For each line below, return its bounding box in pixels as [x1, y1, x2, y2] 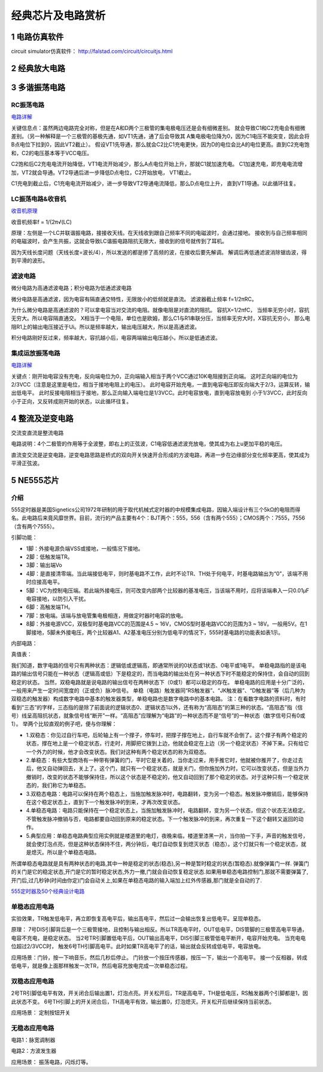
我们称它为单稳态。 [41, 782, 89, 789]
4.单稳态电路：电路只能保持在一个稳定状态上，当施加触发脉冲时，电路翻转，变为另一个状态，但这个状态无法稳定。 [26, 807, 309, 814]
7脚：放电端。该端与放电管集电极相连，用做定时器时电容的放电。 [26, 612, 187, 619]
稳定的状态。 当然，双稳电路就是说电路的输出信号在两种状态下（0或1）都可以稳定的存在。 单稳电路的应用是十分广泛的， [11, 678, 308, 686]
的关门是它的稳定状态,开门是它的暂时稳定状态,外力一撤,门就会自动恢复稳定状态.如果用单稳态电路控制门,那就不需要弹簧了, [11, 868, 309, 875]
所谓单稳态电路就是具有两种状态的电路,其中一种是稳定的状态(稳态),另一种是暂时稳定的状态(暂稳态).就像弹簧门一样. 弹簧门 [11, 860, 309, 867]
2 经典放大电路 [11, 63, 66, 73]
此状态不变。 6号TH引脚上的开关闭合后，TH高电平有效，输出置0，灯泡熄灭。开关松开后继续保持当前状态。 [11, 998, 275, 1005]
